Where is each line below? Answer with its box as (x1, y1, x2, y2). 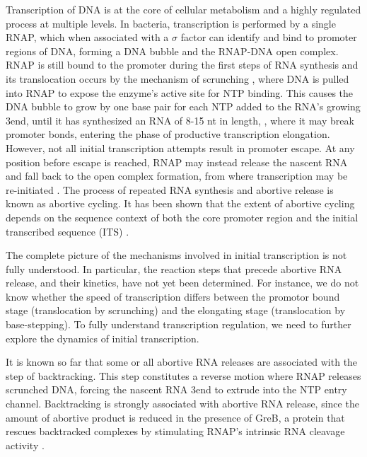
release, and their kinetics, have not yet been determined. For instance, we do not (6, 275, 359, 290)
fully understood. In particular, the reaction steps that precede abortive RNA (6, 261, 342, 276)
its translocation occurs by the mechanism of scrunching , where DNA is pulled (6, 71, 349, 86)
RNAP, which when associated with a (6, 30, 169, 45)
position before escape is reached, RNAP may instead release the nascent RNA (6, 154, 348, 169)
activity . (6, 437, 45, 452)
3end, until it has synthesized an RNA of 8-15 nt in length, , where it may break (6, 112, 354, 127)
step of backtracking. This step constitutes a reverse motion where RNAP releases (6, 368, 361, 383)
